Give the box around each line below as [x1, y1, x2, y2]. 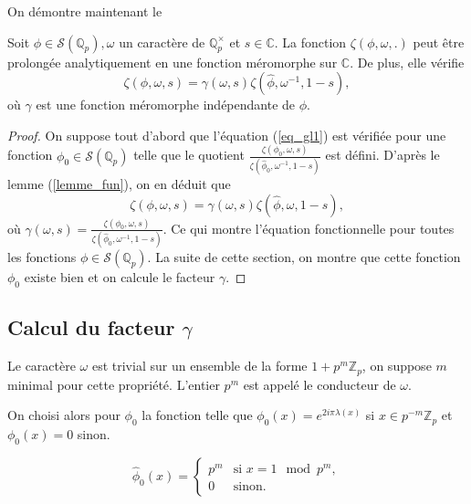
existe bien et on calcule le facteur [24, 268, 215, 287]
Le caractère [7, 356, 76, 375]
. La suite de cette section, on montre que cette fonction [147, 247, 461, 267]
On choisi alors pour [7, 405, 120, 425]
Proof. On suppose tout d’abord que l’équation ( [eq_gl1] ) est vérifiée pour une [7, 125, 446, 144]
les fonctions [7, 247, 77, 267]
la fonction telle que [141, 405, 253, 425]
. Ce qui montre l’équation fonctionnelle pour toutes [162, 218, 455, 237]
